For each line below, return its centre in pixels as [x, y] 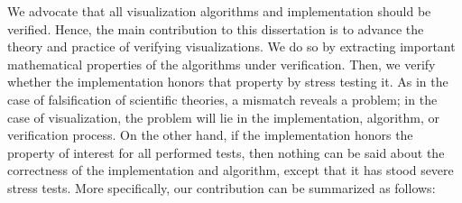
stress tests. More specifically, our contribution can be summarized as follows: [222, 187]
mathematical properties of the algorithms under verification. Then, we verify [222, 64]
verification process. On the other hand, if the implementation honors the [210, 135]
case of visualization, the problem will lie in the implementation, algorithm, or [224, 117]
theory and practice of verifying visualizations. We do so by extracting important [231, 46]
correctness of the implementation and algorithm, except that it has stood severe [231, 170]
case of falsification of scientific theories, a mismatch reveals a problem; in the [222, 99]
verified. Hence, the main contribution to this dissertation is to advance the [216, 28]
